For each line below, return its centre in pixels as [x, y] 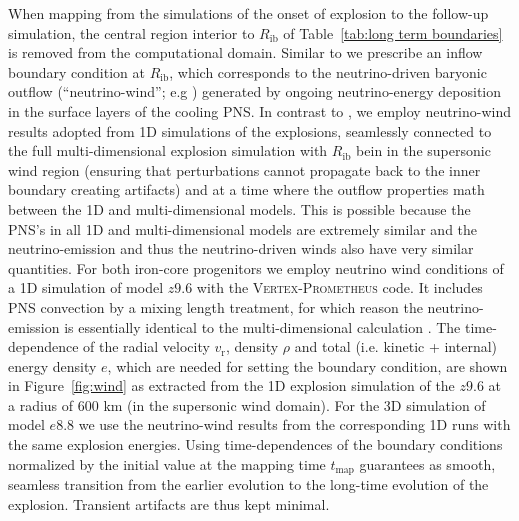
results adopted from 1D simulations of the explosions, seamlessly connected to [250, 130]
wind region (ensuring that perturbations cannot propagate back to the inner [244, 169]
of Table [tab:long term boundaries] [393, 32]
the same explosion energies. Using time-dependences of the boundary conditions [255, 444]
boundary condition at [76, 71]
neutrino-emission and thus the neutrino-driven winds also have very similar [241, 248]
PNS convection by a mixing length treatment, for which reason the [215, 306]
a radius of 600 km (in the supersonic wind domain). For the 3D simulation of [247, 404]
